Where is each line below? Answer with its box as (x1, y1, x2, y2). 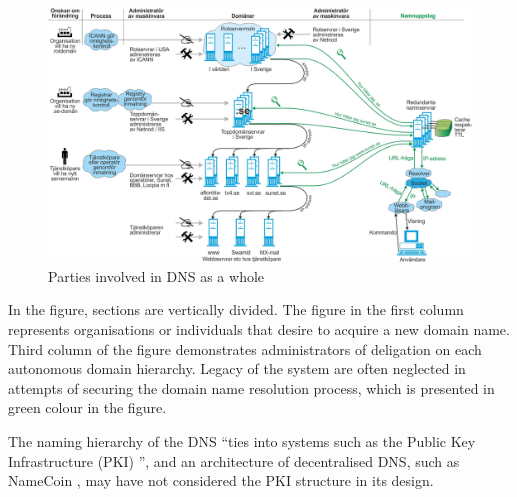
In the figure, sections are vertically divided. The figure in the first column (8, 299, 464, 320)
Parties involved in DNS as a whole (48, 265, 265, 286)
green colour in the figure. (8, 397, 167, 418)
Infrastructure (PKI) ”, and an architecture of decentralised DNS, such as (8, 450, 460, 471)
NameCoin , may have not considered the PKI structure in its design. (8, 470, 434, 491)
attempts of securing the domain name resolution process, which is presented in (8, 377, 495, 398)
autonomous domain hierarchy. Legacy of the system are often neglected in (8, 358, 466, 379)
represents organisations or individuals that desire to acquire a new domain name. (8, 319, 510, 340)
